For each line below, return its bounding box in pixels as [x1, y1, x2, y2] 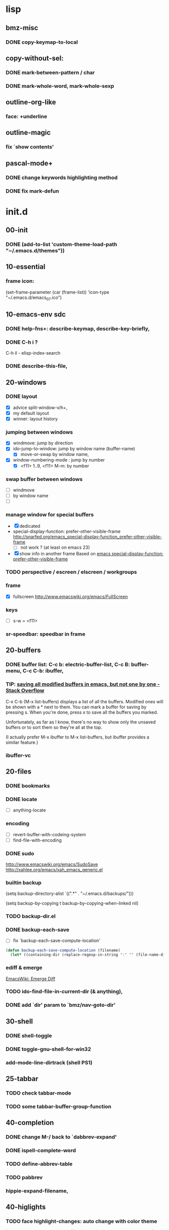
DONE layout [6, 393, 38, 400]
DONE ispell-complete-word [6, 1147, 76, 1154]
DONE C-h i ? [6, 339, 38, 346]
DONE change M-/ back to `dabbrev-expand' [6, 1134, 117, 1141]
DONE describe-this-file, [6, 363, 68, 370]
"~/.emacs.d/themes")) [6, 247, 65, 254]
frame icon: [6, 277, 35, 284]
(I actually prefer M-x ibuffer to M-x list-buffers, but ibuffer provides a [6, 734, 149, 740]
